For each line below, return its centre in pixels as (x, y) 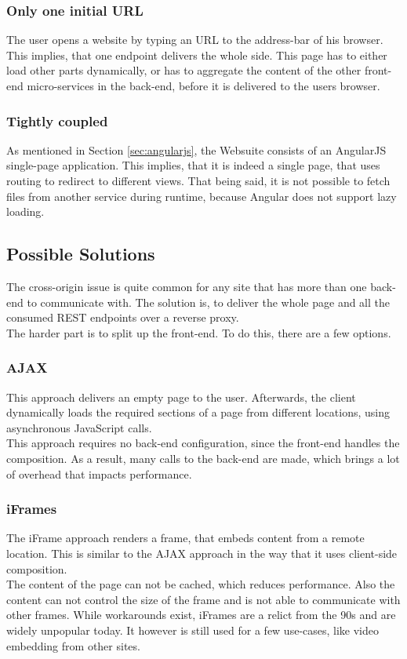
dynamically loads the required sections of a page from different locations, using (198, 412)
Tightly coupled (57, 120)
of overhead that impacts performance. (99, 473)
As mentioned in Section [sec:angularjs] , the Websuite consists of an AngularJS (196, 149)
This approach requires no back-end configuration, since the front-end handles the (203, 443)
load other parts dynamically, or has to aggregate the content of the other (184, 70)
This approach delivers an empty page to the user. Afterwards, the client (181, 397)
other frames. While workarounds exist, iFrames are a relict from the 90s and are (201, 615)
